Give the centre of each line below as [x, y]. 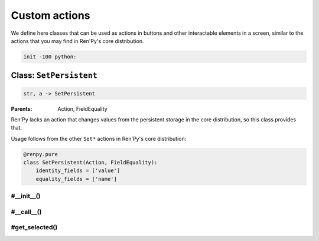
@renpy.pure [41, 154]
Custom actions [51, 15]
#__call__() [26, 212]
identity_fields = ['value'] [78, 171]
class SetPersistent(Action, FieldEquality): [90, 163]
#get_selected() [34, 227]
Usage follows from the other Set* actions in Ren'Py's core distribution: [99, 138]
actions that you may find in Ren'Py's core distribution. [77, 41]
